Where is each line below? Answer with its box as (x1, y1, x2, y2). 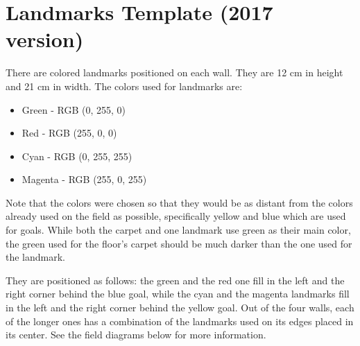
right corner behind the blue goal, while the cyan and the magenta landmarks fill (6, 286, 350, 301)
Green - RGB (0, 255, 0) (22, 102, 126, 116)
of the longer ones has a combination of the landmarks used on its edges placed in (6, 313, 354, 328)
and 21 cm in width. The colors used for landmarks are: (6, 78, 243, 93)
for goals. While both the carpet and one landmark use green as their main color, (6, 223, 351, 237)
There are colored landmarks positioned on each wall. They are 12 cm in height (6, 65, 343, 80)
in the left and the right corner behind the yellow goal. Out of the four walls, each (6, 300, 354, 315)
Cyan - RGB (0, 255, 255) (22, 148, 132, 163)
